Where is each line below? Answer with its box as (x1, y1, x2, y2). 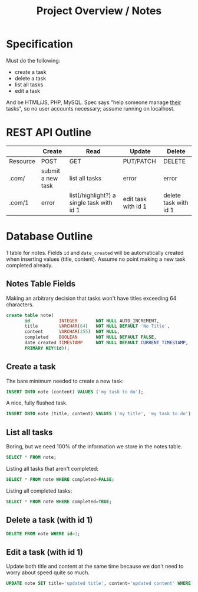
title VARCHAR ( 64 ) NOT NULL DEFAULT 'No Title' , (24, 324, 170, 329)
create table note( (6, 312, 54, 318)
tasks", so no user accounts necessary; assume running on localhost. (6, 105, 175, 112)
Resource (9, 157, 36, 165)
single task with (69, 198, 113, 206)
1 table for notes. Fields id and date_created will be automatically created (6, 249, 184, 256)
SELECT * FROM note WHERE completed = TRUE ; (6, 499, 112, 504)
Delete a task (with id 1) (6, 515, 93, 525)
